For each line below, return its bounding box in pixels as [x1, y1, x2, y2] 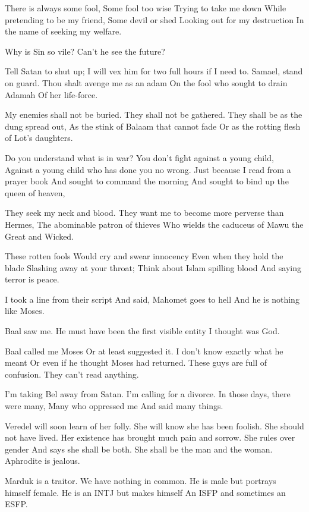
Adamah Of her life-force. [5, 88, 98, 100]
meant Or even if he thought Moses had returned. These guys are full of [5, 356, 267, 369]
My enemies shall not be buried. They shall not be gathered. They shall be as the [5, 108, 302, 121]
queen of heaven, [5, 186, 65, 199]
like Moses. [5, 304, 45, 317]
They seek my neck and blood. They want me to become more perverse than [5, 206, 284, 219]
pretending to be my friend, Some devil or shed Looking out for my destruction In [5, 13, 304, 26]
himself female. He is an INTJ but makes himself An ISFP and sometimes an [5, 486, 286, 498]
